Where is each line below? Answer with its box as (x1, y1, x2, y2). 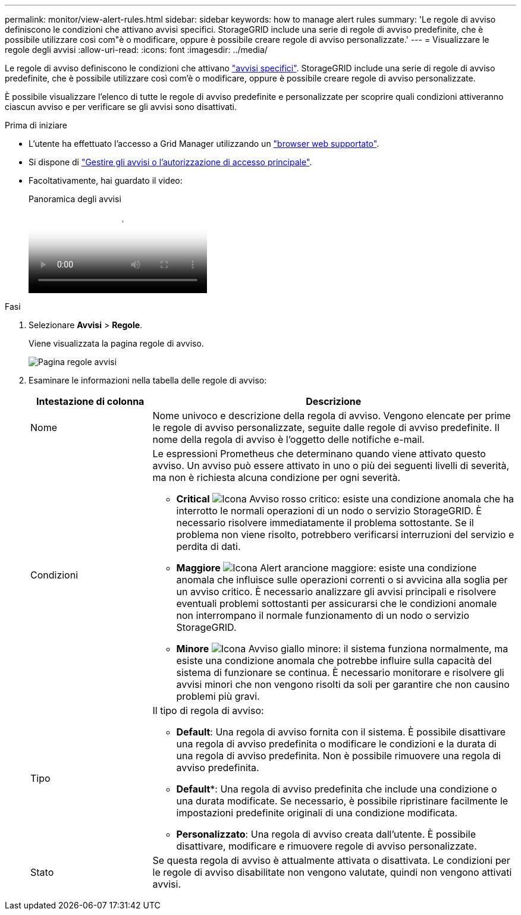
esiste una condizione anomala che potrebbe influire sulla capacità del (176, 655, 492, 666)
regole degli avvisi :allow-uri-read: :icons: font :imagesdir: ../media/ (5, 45, 268, 55)
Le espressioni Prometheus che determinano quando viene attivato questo (152, 448, 486, 460)
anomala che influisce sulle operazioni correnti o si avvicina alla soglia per (176, 574, 508, 586)
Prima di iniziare (5, 120, 67, 130)
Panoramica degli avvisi (29, 194, 121, 204)
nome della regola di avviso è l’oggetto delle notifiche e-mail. (152, 433, 425, 445)
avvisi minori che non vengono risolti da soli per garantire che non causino (176, 678, 510, 690)
